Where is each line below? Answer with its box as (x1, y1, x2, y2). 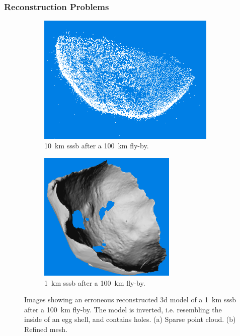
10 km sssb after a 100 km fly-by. (44, 140, 149, 151)
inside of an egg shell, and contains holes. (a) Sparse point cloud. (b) (24, 314, 236, 324)
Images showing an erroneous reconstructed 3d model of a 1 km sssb (24, 294, 236, 305)
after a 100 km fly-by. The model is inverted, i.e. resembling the (24, 304, 222, 314)
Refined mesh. (24, 324, 67, 334)
